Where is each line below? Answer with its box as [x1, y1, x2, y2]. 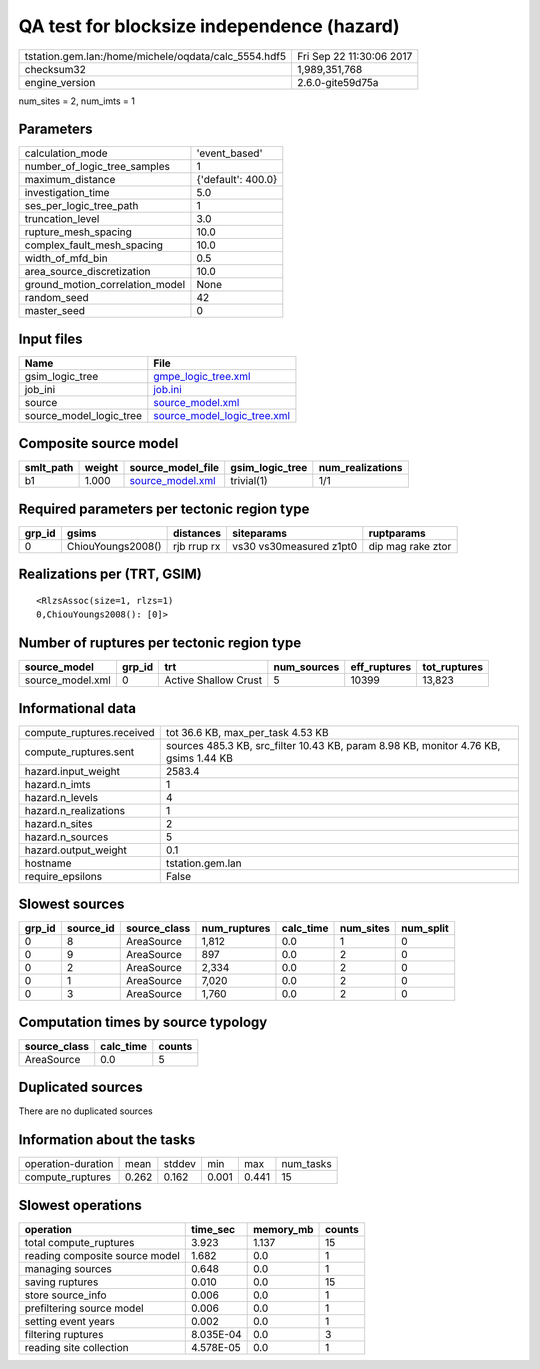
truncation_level [24, 212, 100, 226]
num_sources [273, 660, 340, 674]
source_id [66, 921, 115, 935]
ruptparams [368, 526, 426, 540]
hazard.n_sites [24, 816, 94, 830]
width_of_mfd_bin [24, 251, 109, 265]
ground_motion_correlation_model [24, 278, 186, 292]
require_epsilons [24, 869, 103, 883]
